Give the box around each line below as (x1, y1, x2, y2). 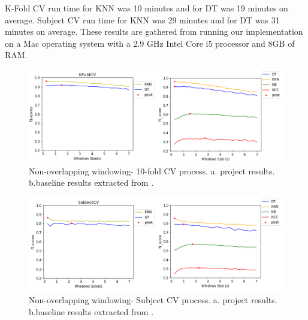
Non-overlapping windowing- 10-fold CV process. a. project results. (29, 164, 275, 177)
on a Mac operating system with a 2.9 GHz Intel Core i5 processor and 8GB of (5, 37, 295, 49)
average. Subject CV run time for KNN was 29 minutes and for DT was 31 (5, 13, 280, 26)
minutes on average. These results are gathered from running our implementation (5, 25, 303, 38)
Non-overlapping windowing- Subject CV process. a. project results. (29, 294, 277, 306)
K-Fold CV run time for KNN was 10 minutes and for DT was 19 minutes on (5, 2, 288, 14)
